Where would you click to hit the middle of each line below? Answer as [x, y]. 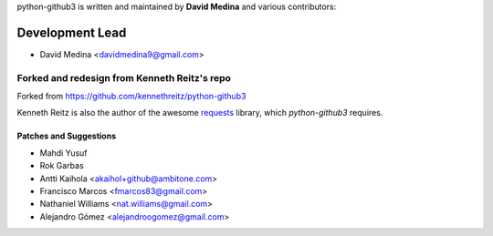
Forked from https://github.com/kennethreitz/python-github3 [131, 97]
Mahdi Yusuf [63, 153]
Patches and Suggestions [67, 136]
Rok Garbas [62, 166]
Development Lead [72, 32]
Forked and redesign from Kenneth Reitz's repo [124, 77]
